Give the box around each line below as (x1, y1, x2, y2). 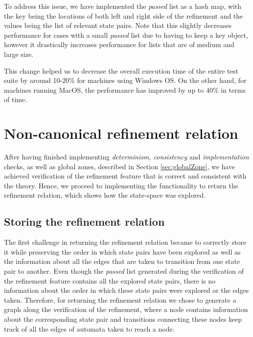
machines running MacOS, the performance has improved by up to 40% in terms (4, 84, 246, 95)
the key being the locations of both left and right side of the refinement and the (4, 10, 243, 21)
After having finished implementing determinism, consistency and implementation (4, 152, 249, 162)
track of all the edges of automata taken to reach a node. (4, 323, 175, 334)
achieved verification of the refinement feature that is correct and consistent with (4, 171, 247, 181)
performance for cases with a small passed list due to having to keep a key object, (4, 29, 248, 40)
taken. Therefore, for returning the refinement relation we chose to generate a (4, 294, 236, 305)
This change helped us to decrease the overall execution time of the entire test (4, 65, 238, 76)
